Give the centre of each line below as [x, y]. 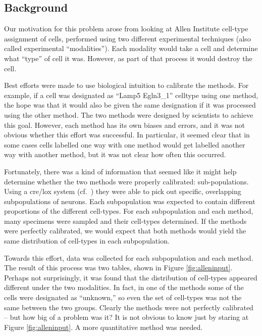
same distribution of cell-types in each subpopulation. [87, 241]
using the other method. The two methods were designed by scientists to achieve [129, 114]
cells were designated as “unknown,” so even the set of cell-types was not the [123, 297]
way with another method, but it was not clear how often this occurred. [115, 154]
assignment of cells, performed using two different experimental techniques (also [127, 38]
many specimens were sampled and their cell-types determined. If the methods [125, 221]
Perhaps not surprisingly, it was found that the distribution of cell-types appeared [131, 277]
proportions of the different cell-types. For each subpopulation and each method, [129, 211]
